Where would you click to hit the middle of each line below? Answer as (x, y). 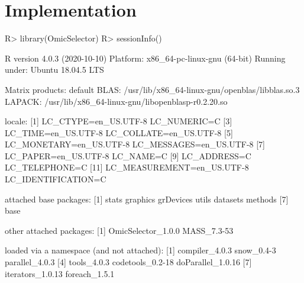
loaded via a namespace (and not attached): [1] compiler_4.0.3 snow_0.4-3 (140, 250)
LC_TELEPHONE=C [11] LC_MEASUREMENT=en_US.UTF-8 (127, 167)
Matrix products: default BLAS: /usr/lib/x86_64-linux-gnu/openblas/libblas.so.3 (152, 89)
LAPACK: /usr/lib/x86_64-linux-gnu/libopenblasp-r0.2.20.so (116, 101)
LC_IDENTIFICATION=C (56, 179)
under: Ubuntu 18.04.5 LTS (54, 70)
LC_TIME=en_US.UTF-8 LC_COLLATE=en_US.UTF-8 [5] (119, 132)
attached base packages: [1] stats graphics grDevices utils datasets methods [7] (147, 199)
